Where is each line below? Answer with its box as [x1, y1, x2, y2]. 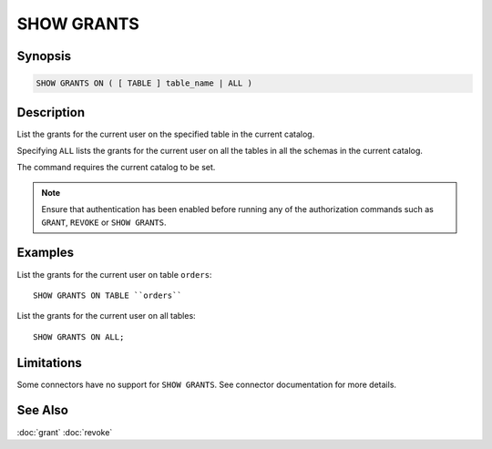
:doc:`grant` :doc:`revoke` [16, 426, 113, 437]
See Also [16, 403, 68, 418]
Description [16, 105, 86, 120]
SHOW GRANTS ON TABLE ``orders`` [33, 290, 182, 301]
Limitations [16, 355, 82, 371]
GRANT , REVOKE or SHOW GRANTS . [41, 217, 168, 228]
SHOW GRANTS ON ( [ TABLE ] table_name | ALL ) [36, 78, 252, 88]
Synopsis [16, 48, 72, 64]
